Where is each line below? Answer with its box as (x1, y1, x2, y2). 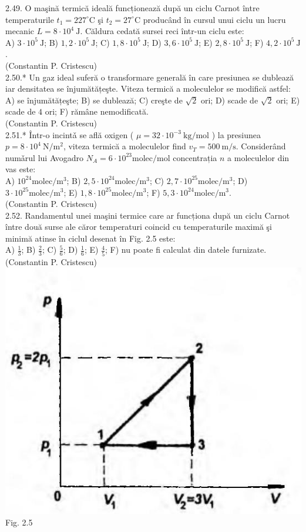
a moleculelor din (227, 151, 290, 163)
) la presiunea (211, 128, 261, 140)
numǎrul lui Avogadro (5, 151, 84, 163)
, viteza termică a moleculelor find (63, 140, 186, 152)
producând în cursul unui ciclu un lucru (143, 13, 286, 25)
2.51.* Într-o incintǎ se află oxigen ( (5, 128, 134, 140)
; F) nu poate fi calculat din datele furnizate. (105, 243, 267, 256)
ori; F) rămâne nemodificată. (45, 105, 149, 118)
